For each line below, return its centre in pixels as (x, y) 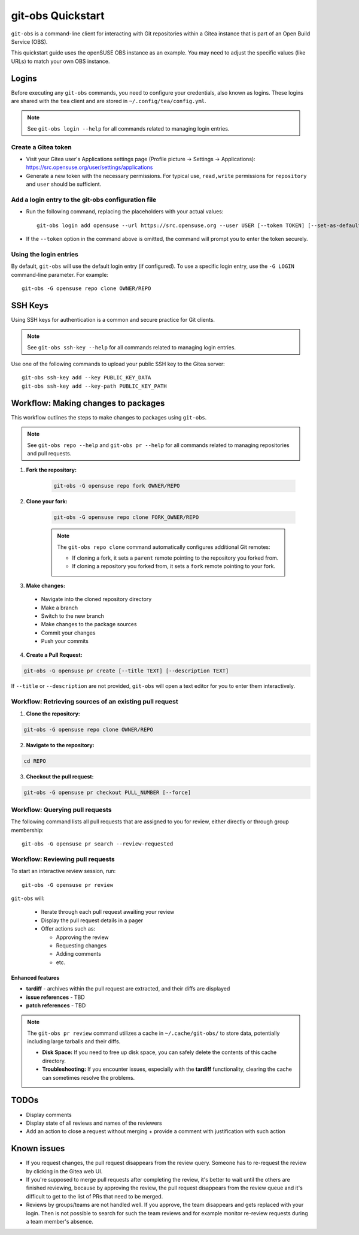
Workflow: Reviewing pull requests (63, 859)
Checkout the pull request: (60, 777)
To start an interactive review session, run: (63, 871)
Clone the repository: (53, 714)
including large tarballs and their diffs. (74, 1041)
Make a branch (60, 608)
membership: (28, 830)
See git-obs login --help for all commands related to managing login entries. (128, 128)
